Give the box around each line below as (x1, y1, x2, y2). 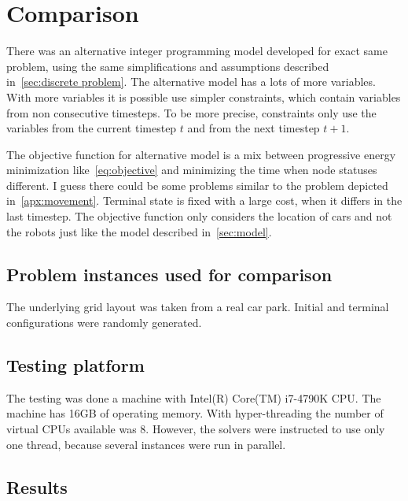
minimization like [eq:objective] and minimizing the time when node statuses (6, 161, 377, 178)
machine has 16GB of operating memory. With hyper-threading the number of (6, 405, 384, 421)
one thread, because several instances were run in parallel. (6, 436, 286, 452)
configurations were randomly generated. (6, 314, 202, 331)
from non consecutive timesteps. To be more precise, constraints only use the (6, 104, 377, 121)
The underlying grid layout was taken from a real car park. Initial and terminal (6, 299, 389, 315)
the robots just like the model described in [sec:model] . (6, 223, 272, 239)
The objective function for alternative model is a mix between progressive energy (6, 146, 396, 162)
